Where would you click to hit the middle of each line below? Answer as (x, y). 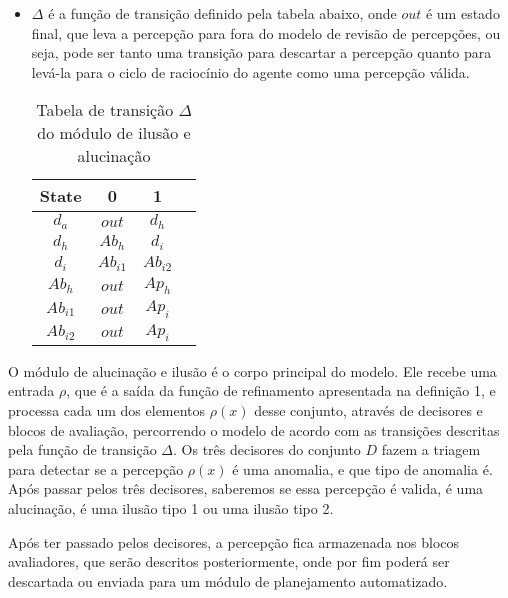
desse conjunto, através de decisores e (368, 409)
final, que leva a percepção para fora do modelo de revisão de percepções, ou (266, 32)
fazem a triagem (431, 449)
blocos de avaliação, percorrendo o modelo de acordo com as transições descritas (254, 429)
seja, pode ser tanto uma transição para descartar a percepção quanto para (261, 52)
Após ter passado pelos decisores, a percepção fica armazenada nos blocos (234, 541)
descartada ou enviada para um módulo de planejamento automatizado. (228, 580)
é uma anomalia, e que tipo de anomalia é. (362, 468)
